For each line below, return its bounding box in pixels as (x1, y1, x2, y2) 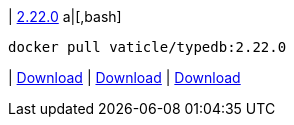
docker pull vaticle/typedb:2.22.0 (8, 39, 287, 55)
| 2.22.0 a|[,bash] (8, 8, 122, 25)
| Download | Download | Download (8, 69, 241, 86)
